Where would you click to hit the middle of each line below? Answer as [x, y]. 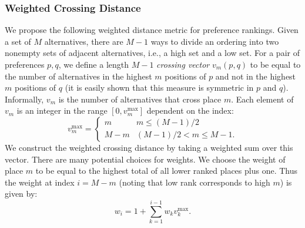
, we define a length [94, 64]
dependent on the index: [190, 110]
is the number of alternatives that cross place [140, 99]
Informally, [24, 99]
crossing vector [183, 64]
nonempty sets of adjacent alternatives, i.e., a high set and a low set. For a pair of [152, 53]
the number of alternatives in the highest [78, 76]
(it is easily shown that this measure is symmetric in [159, 87]
